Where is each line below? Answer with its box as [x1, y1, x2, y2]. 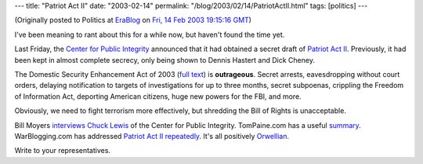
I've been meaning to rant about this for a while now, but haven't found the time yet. [14, 30, 285, 39]
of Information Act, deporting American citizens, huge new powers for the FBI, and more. [14, 91, 302, 101]
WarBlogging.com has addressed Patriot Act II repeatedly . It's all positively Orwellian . [14, 131, 290, 140]
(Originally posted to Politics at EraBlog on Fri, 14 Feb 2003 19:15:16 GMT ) [14, 16, 252, 25]
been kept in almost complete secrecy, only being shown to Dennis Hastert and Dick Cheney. [14, 55, 315, 64]
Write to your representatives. [14, 146, 111, 155]
